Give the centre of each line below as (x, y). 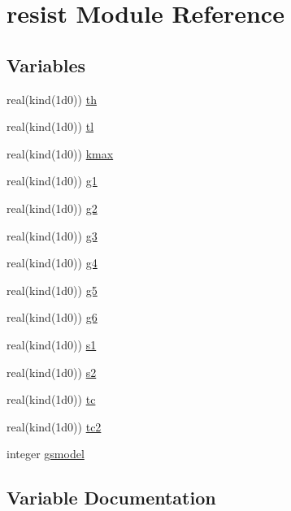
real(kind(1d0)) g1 (52, 181)
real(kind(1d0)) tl (50, 126)
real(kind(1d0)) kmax (60, 153)
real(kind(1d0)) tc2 (54, 426)
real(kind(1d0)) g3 (52, 235)
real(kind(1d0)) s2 (52, 372)
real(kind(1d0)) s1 (52, 344)
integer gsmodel (46, 454)
